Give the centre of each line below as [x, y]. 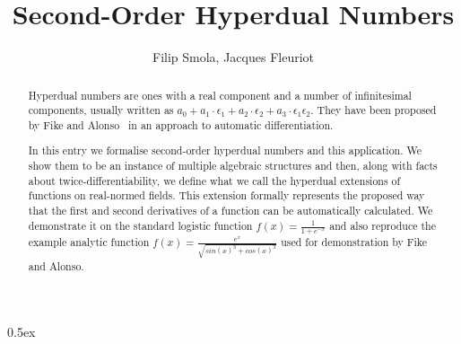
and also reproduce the [383, 225]
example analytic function [89, 241]
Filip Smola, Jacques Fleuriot [233, 57]
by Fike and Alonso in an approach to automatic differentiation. [181, 124]
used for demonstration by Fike [354, 241]
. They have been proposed [374, 110]
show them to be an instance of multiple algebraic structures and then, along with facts [233, 166]
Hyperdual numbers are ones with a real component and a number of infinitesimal [220, 95]
